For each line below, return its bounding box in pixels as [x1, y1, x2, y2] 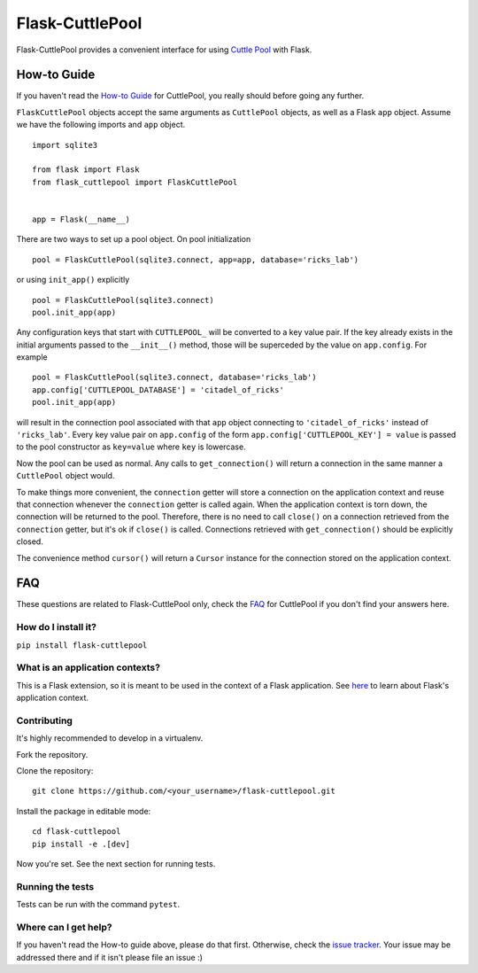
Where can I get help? [16, 921, 112, 933]
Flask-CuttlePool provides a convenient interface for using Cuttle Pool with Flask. [16, 44, 312, 55]
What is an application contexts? [16, 661, 161, 673]
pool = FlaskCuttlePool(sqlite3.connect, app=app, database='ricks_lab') [32, 254, 359, 265]
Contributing [16, 714, 73, 727]
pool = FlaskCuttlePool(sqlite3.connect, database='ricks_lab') [32, 372, 318, 383]
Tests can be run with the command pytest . [16, 899, 181, 910]
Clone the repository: [16, 766, 94, 776]
